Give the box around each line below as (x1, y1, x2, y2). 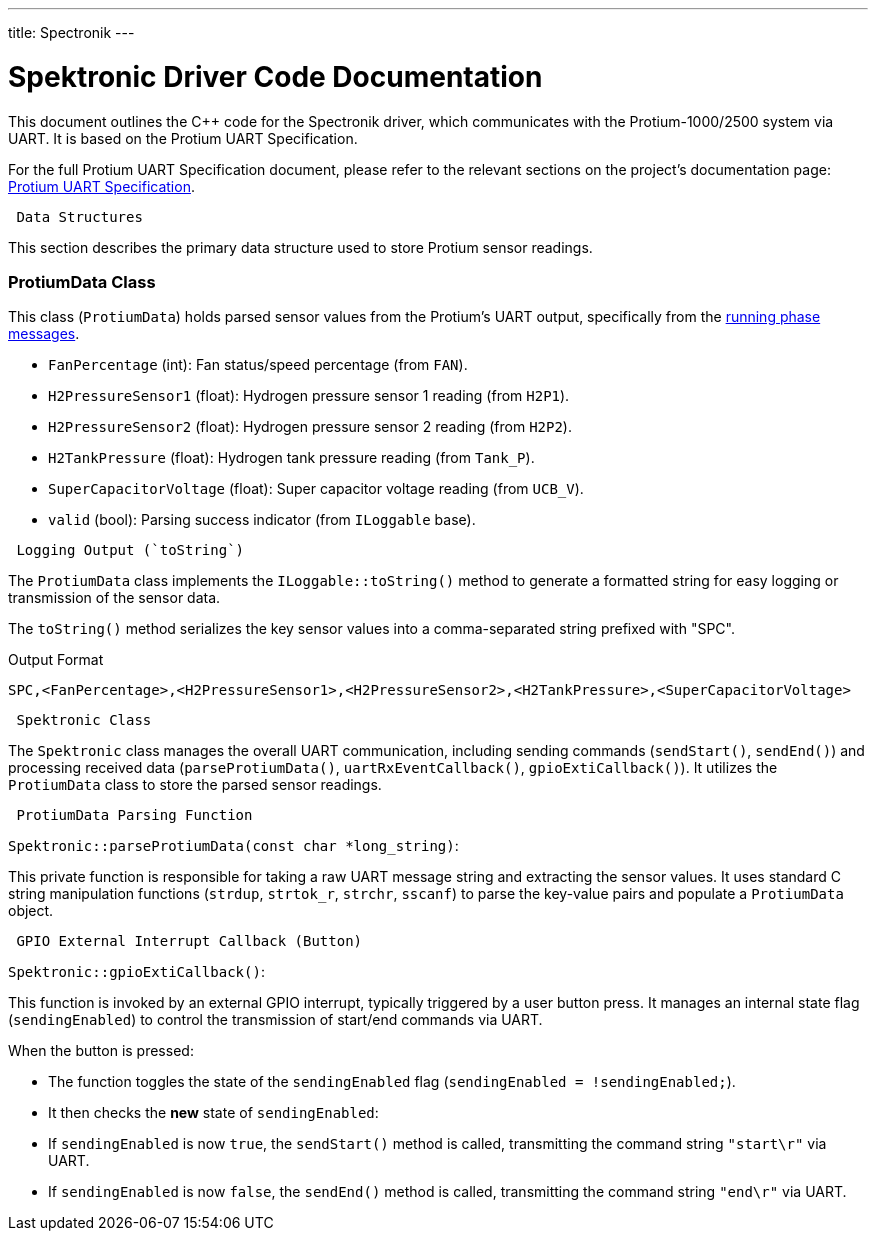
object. (8, 902, 54, 920)
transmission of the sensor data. (8, 589, 221, 607)
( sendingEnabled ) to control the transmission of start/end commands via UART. (8, 1011, 543, 1029)
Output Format (8, 651, 104, 669)
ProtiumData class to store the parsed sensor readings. (8, 776, 382, 794)
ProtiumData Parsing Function (16, 807, 253, 824)
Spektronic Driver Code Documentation (8, 59, 543, 94)
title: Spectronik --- (8, 24, 135, 41)
